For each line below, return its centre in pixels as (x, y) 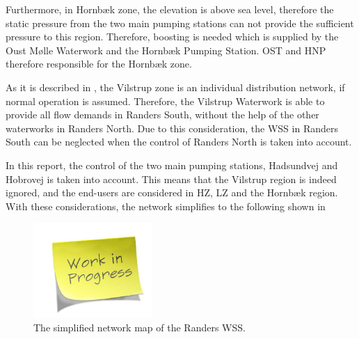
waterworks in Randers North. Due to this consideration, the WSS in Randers (172, 128)
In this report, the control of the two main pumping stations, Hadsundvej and (172, 165)
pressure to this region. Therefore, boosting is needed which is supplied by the (172, 37)
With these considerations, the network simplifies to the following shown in (166, 206)
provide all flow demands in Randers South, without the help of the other (162, 115)
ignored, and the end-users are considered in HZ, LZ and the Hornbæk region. (172, 192)
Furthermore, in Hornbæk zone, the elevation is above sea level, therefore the (170, 9)
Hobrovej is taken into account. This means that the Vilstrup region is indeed (171, 179)
